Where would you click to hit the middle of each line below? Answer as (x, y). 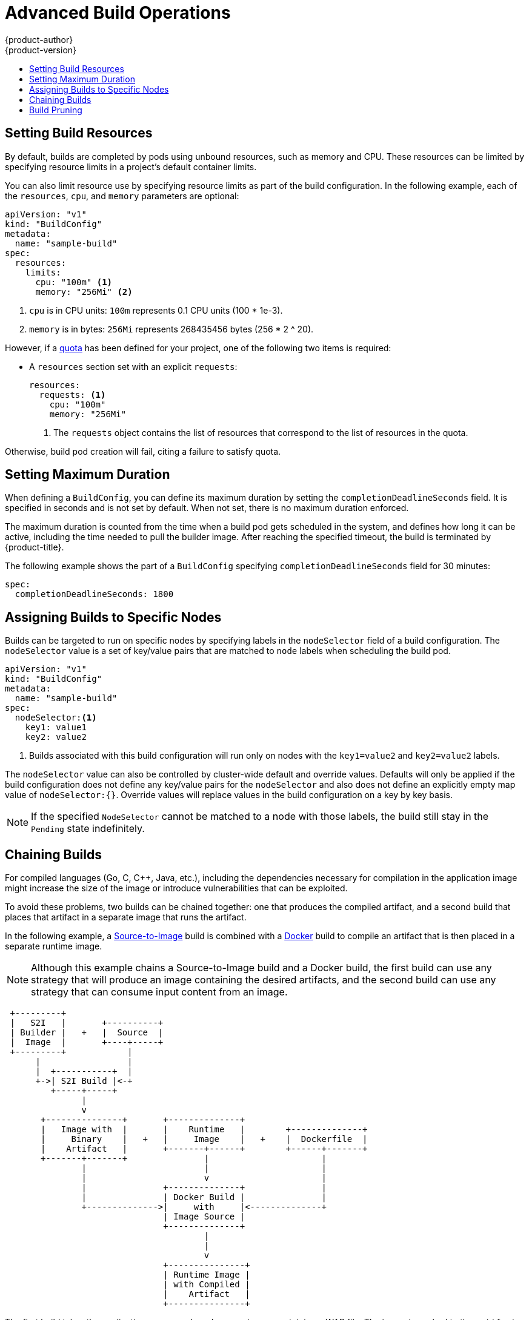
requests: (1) (72, 394)
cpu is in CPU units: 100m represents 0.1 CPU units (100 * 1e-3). (156, 310)
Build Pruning (56, 110)
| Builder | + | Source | (87, 1033)
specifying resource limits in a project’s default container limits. (131, 167)
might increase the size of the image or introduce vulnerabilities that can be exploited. (176, 888)
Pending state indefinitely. (88, 829)
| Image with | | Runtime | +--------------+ (204, 1130)
